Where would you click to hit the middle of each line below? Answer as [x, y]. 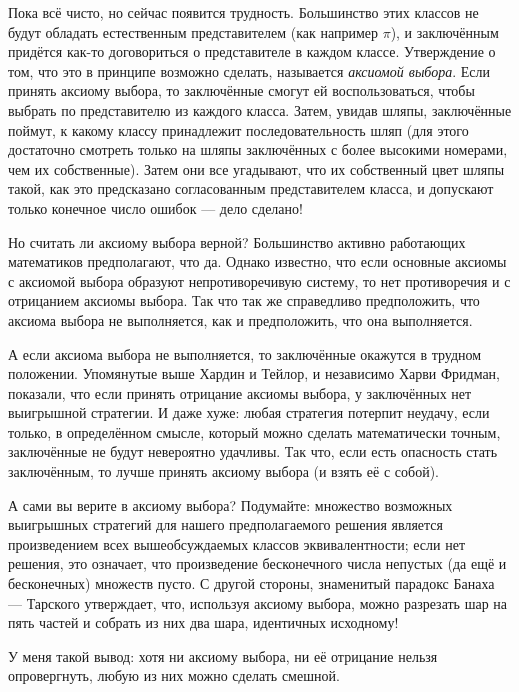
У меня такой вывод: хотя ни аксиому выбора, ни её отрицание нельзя [223, 655]
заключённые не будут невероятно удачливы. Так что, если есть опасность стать [253, 451]
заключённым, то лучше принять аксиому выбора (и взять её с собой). [223, 471]
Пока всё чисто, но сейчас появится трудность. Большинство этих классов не [243, 12]
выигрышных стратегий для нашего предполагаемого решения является [226, 524]
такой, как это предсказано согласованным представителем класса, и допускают [251, 188]
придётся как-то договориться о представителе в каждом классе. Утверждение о [252, 51]
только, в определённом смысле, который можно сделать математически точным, [254, 431]
